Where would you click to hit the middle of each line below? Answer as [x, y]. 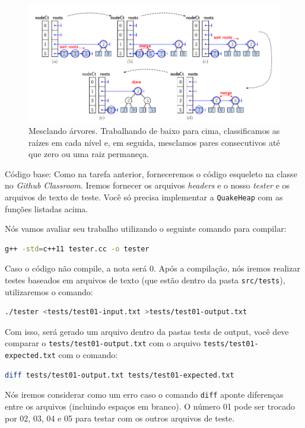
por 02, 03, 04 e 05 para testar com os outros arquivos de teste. [120, 418]
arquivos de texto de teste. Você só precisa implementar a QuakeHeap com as [144, 197]
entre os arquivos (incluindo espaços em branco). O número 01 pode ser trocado [150, 406]
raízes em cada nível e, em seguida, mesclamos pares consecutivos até [154, 142]
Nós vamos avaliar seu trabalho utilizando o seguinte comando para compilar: [146, 229]
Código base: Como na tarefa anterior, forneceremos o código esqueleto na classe [151, 173]
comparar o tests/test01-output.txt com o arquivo [103, 343]
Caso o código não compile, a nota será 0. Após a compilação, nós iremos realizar [152, 268]
